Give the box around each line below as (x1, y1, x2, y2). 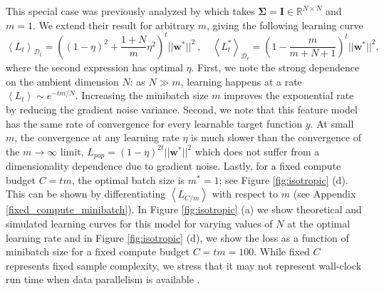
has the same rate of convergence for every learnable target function (6, 116, 303, 131)
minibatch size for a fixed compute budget (6, 244, 190, 259)
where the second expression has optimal (6, 60, 183, 75)
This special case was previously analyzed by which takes (6, 4, 255, 18)
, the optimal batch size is (71, 172, 185, 187)
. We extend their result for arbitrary (32, 17, 195, 32)
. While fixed (254, 244, 310, 259)
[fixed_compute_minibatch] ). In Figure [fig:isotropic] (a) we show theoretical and (6, 202, 362, 217)
